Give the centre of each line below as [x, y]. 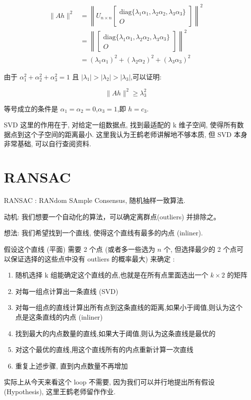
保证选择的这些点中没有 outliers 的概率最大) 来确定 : [93, 258]
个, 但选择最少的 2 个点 [200, 249]
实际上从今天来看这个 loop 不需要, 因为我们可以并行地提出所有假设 [109, 382]
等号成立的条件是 [31, 108]
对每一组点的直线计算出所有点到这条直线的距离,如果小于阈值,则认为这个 [129, 307]
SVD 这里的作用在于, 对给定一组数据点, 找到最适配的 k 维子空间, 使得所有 [121, 125]
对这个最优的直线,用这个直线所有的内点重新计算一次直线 [104, 349]
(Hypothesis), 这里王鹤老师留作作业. [60, 391]
